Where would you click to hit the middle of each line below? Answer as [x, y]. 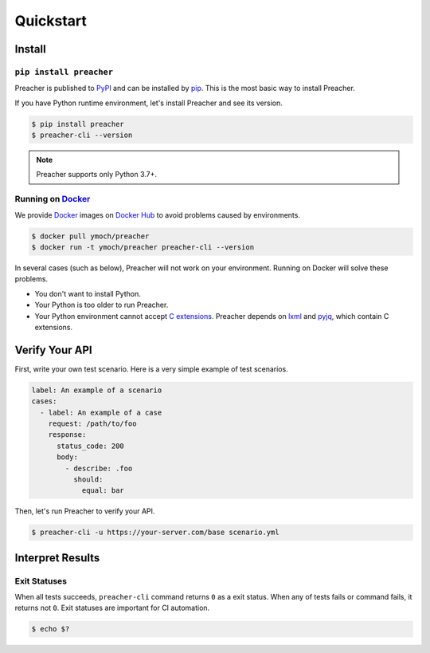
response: [67, 435]
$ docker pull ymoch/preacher [90, 236]
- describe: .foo [99, 468]
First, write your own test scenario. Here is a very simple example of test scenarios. [151, 369]
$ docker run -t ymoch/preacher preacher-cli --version [143, 247]
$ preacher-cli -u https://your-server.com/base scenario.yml [155, 533]
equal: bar [103, 491]
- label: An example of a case [101, 412]
